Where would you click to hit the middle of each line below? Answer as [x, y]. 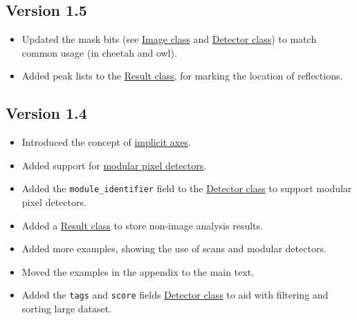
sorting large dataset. [67, 309]
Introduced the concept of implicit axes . [106, 142]
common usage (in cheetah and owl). [99, 52]
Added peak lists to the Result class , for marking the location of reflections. [182, 76]
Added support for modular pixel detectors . [114, 165]
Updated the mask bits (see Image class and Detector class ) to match [169, 39]
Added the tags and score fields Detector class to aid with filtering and [175, 295]
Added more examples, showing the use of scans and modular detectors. [174, 248]
